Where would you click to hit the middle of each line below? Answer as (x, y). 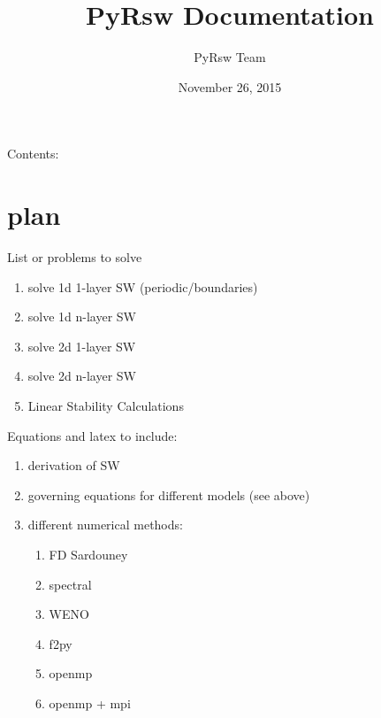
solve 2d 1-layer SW (82, 346)
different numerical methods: (105, 525)
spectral (70, 584)
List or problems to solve (75, 257)
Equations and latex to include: (92, 435)
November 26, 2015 (230, 86)
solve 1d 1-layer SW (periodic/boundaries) (143, 286)
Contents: (33, 154)
